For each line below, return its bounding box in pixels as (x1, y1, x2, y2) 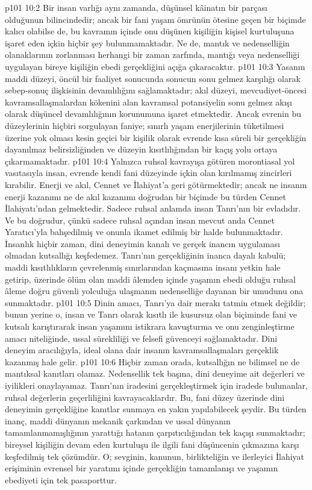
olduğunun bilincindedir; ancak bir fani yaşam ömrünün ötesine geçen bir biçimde (5, 13, 306, 25)
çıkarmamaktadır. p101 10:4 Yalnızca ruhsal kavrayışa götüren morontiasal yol (5, 154, 295, 167)
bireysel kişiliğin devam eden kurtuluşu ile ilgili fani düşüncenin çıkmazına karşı (5, 438, 299, 450)
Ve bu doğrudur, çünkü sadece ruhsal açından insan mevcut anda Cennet (5, 213, 275, 226)
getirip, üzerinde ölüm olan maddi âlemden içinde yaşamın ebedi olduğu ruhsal (5, 272, 296, 285)
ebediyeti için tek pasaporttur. (5, 473, 117, 486)
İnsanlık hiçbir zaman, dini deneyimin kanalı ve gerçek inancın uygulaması (5, 237, 280, 250)
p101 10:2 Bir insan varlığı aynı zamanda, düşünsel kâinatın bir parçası (5, 1, 267, 13)
